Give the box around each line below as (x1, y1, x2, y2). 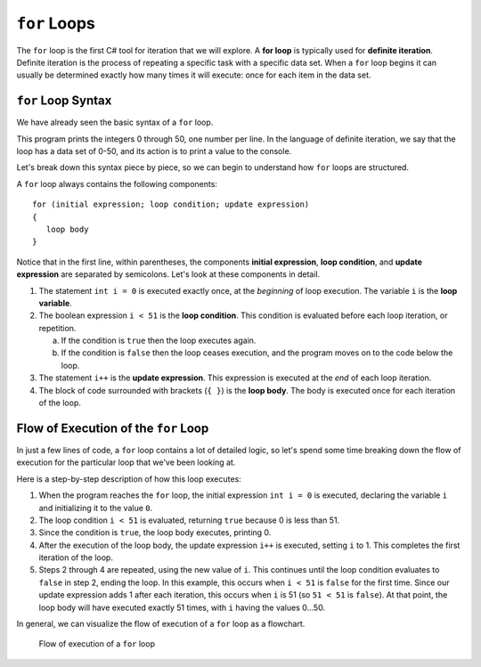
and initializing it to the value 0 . (38, 502, 153, 513)
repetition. (38, 322, 77, 333)
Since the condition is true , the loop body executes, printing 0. (38, 527, 272, 538)
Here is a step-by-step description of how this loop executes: (16, 473, 242, 484)
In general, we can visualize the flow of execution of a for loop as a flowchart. (16, 619, 306, 630)
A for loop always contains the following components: (16, 178, 218, 189)
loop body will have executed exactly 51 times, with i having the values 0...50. (38, 602, 325, 613)
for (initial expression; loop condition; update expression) (32, 199, 310, 209)
